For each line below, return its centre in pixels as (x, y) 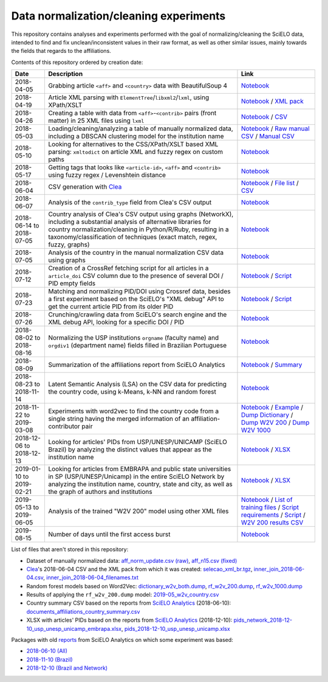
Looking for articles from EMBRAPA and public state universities (140, 469)
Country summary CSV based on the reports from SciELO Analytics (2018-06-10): (129, 603)
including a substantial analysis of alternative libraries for (130, 222)
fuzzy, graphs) (69, 245)
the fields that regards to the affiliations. (61, 51)
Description (66, 74)
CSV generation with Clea (85, 187)
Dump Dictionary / (267, 415)
